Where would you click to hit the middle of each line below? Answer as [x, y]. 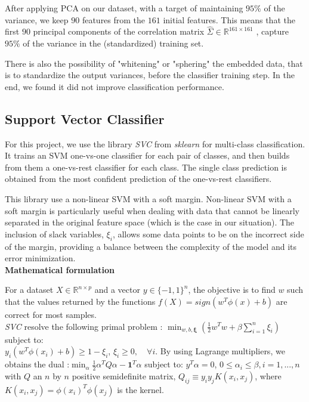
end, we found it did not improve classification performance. [115, 86]
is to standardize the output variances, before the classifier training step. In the [150, 75]
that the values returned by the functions [80, 301]
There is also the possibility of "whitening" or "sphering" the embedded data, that [154, 63]
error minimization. [40, 258]
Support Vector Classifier [85, 118]
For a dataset [29, 290]
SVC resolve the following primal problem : [84, 326]
